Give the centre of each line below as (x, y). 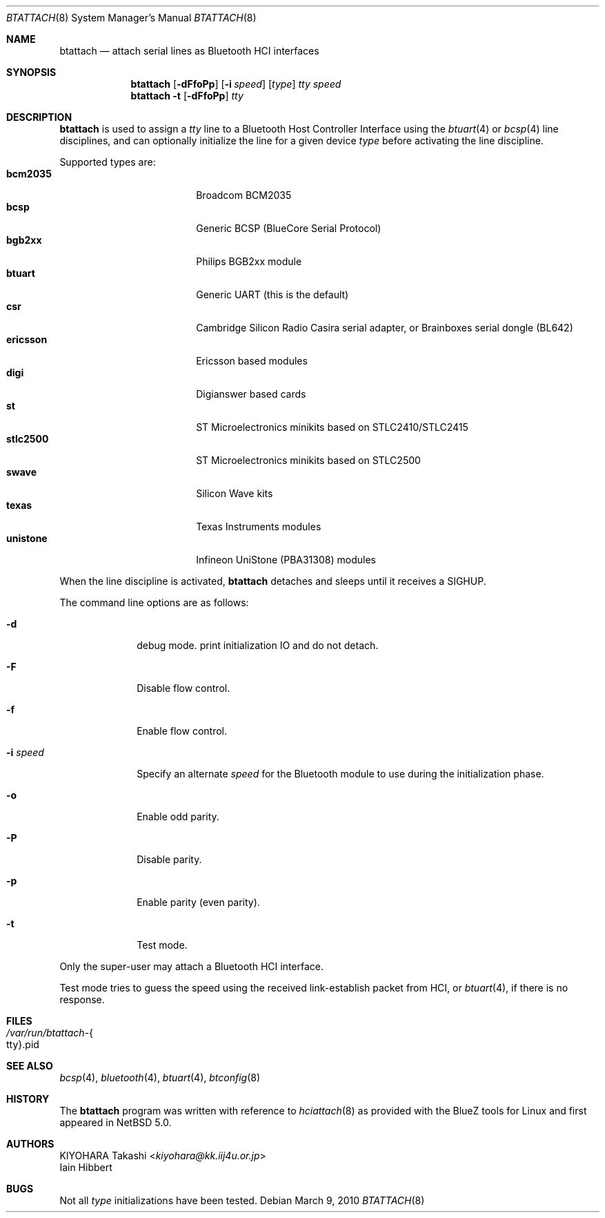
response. (82, 999)
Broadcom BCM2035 (244, 195)
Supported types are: (108, 162)
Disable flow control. (184, 688)
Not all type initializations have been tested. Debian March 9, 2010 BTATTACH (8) (242, 1200)
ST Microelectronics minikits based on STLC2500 (308, 460)
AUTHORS (30, 1144)
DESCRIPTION (39, 117)
